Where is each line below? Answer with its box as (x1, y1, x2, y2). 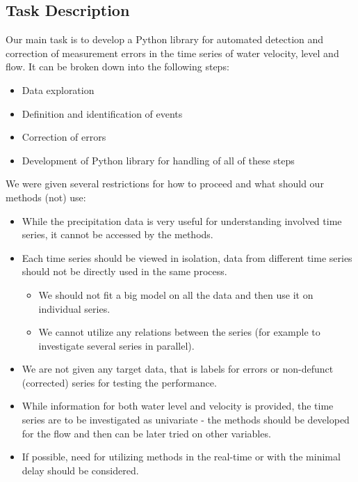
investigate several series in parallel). (38, 338, 195, 352)
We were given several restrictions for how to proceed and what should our (6, 176, 324, 191)
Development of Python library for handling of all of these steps (22, 153, 295, 167)
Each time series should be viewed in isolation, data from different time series (22, 250, 352, 265)
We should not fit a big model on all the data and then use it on (38, 287, 314, 302)
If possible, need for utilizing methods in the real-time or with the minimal (22, 449, 341, 464)
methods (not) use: (6, 189, 86, 204)
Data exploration (22, 82, 95, 97)
